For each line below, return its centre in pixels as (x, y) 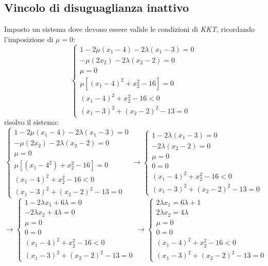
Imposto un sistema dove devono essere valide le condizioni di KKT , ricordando (130, 29)
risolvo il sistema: (32, 122)
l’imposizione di (29, 39)
